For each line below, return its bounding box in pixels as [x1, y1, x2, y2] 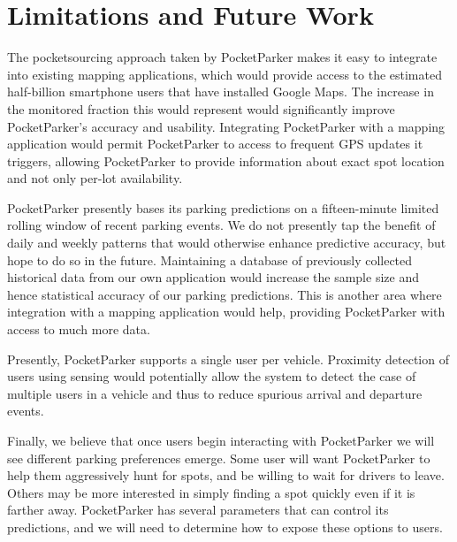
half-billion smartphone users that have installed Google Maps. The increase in [7, 82, 434, 101]
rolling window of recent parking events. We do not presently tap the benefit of [7, 216, 436, 234]
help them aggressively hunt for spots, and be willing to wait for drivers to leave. [7, 466, 445, 485]
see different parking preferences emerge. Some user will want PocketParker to [7, 448, 430, 467]
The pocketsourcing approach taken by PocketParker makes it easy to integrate [7, 48, 438, 66]
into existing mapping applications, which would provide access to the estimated [7, 65, 442, 83]
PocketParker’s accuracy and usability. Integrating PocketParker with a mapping [7, 117, 446, 135]
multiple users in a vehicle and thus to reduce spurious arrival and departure [7, 384, 423, 402]
